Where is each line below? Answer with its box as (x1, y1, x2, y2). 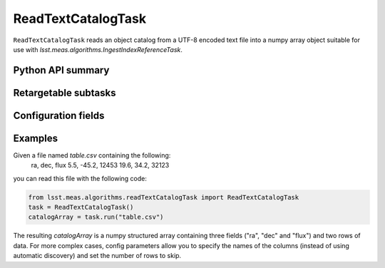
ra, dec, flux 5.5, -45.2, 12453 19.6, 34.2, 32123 (31, 161, 170, 170)
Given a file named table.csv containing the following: (13, 150, 171, 160)
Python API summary (13, 64, 110, 76)
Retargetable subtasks (13, 86, 117, 99)
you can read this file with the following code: (13, 174, 148, 182)
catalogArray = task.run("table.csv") (28, 213, 164, 221)
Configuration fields (13, 109, 105, 121)
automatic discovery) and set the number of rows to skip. (13, 252, 182, 260)
